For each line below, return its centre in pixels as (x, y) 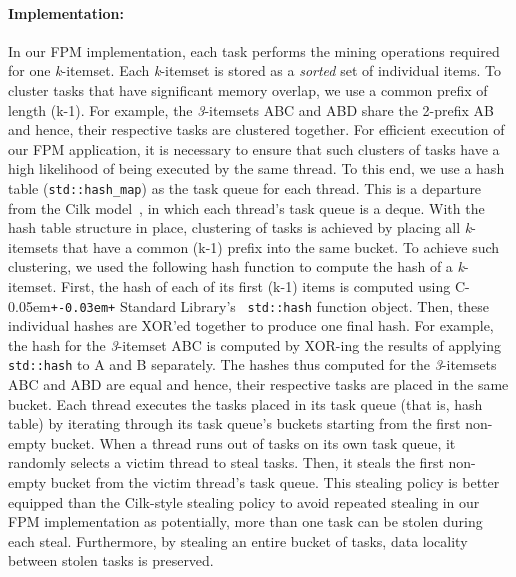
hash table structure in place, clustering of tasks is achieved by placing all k (240, 227)
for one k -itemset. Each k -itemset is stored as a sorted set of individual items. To (254, 70)
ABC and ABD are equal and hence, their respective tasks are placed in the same (258, 384)
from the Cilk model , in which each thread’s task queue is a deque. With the (246, 207)
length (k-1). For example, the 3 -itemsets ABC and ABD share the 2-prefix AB (251, 109)
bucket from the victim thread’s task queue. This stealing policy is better (275, 482)
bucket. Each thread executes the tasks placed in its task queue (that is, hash (245, 403)
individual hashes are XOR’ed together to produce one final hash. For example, (251, 325)
